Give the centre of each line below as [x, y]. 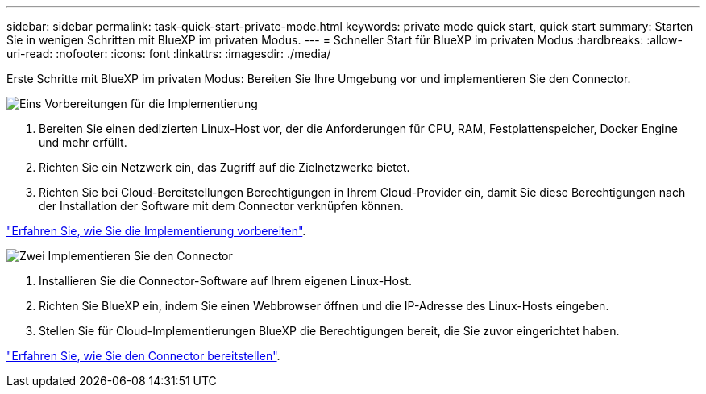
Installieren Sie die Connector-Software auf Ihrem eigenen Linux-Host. [225, 281]
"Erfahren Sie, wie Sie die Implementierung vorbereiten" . [156, 231]
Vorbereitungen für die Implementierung [151, 104]
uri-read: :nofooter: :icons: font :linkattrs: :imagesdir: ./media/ [169, 54]
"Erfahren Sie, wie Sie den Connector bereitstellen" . [143, 356]
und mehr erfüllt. [83, 142]
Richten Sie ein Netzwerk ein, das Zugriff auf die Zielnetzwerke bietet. [224, 167]
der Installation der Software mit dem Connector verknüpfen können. [221, 206]
